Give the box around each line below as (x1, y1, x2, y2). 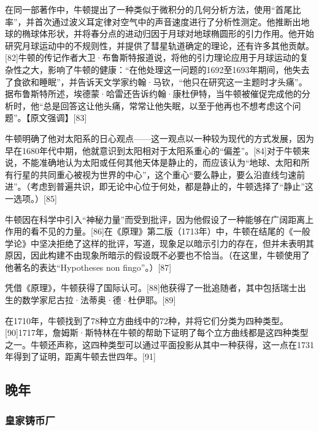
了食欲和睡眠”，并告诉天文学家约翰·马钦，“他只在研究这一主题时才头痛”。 (5, 75, 307, 88)
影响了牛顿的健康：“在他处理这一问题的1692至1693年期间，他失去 (47, 63, 310, 76)
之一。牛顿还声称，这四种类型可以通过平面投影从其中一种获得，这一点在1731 (5, 338, 314, 351)
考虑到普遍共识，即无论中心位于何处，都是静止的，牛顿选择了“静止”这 (30, 180, 313, 193)
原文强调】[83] (30, 111, 87, 124)
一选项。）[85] (5, 192, 57, 204)
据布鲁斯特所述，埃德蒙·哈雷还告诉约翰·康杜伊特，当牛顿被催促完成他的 (5, 87, 302, 100)
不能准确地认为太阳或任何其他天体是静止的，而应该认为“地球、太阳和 (21, 156, 301, 169)
